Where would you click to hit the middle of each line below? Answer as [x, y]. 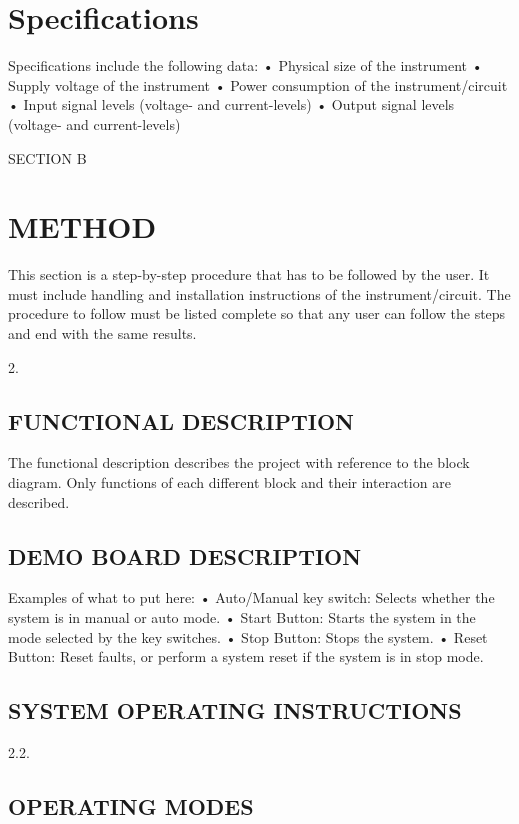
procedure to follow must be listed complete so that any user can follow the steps [257, 313]
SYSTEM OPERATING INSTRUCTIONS [235, 710]
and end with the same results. [102, 333]
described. [39, 501]
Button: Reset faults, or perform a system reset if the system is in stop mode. [246, 656]
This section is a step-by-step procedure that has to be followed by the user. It [249, 274]
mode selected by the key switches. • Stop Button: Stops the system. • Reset [248, 636]
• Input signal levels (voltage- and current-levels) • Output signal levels [231, 104]
